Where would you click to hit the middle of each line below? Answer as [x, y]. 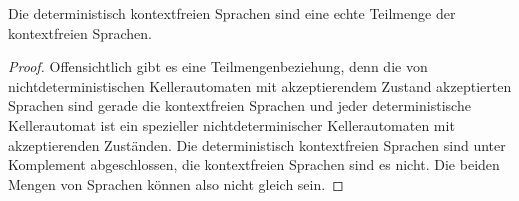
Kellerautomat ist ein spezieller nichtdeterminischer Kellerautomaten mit [231, 124]
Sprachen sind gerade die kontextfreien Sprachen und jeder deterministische [239, 105]
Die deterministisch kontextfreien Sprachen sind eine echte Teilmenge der [232, 13]
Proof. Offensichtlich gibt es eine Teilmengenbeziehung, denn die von [218, 66]
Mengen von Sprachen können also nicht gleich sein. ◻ [176, 183]
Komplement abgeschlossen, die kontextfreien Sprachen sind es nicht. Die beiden [254, 164]
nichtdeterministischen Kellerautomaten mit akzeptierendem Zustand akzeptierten [260, 85]
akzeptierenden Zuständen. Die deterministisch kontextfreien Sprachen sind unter [257, 144]
